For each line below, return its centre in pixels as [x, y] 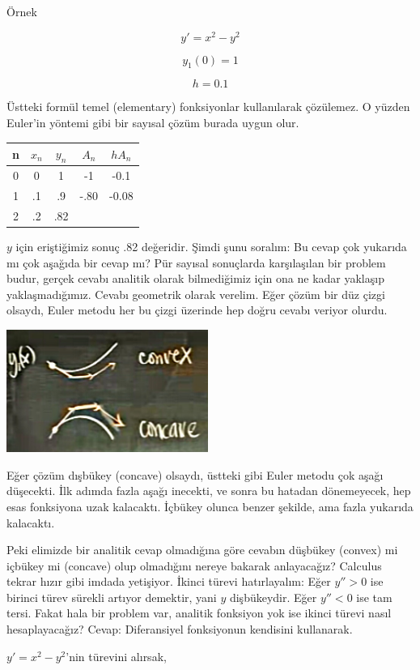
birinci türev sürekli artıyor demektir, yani [112, 597]
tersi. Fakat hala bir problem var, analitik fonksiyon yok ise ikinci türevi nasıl [199, 613]
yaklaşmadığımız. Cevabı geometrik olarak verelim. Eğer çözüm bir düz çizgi [196, 294]
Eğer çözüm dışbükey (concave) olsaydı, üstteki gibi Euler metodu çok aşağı [195, 474]
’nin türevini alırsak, [116, 656]
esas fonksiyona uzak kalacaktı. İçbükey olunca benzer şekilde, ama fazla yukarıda [210, 506]
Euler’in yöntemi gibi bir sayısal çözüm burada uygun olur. [153, 123]
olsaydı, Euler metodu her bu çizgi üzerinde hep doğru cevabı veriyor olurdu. [197, 310]
